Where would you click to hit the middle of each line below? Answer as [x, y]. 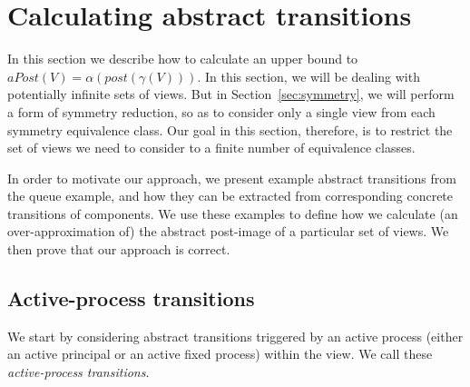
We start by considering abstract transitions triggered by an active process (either [235, 336]
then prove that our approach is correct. [119, 249]
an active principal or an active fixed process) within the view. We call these [220, 354]
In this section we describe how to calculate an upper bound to [183, 59]
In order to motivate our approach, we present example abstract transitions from [232, 178]
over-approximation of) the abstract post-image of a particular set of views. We [228, 231]
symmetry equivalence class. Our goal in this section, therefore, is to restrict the [230, 129]
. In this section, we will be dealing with [308, 76]
